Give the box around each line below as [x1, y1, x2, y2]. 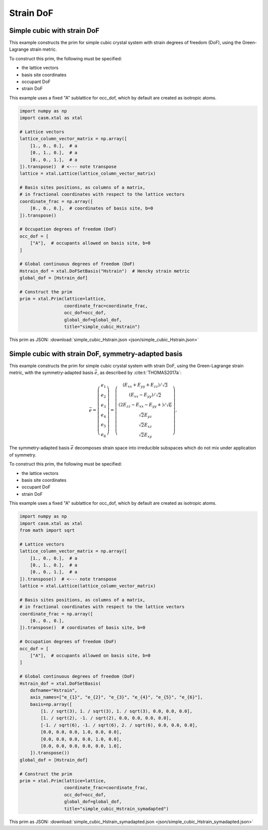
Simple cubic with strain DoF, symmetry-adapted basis [9, 350, 183, 358]
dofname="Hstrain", [30, 687, 78, 693]
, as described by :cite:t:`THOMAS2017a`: [97, 369, 182, 375]
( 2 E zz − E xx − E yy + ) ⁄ [118, 402, 166, 409]
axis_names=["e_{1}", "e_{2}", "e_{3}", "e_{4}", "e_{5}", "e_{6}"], [30, 694, 203, 700]
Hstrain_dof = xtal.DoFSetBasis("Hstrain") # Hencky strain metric [19, 268, 190, 274]
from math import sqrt [19, 527, 75, 533]
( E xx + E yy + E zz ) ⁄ [122, 382, 161, 389]
